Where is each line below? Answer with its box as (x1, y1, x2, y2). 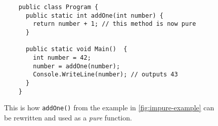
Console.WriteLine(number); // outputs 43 (33, 71, 178, 78)
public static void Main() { (25, 46, 127, 53)
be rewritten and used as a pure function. (4, 112, 132, 122)
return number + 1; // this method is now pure (33, 20, 196, 28)
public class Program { (18, 4, 99, 11)
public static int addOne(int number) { (25, 12, 163, 19)
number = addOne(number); (33, 62, 120, 70)
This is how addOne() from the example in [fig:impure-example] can (4, 102, 214, 113)
